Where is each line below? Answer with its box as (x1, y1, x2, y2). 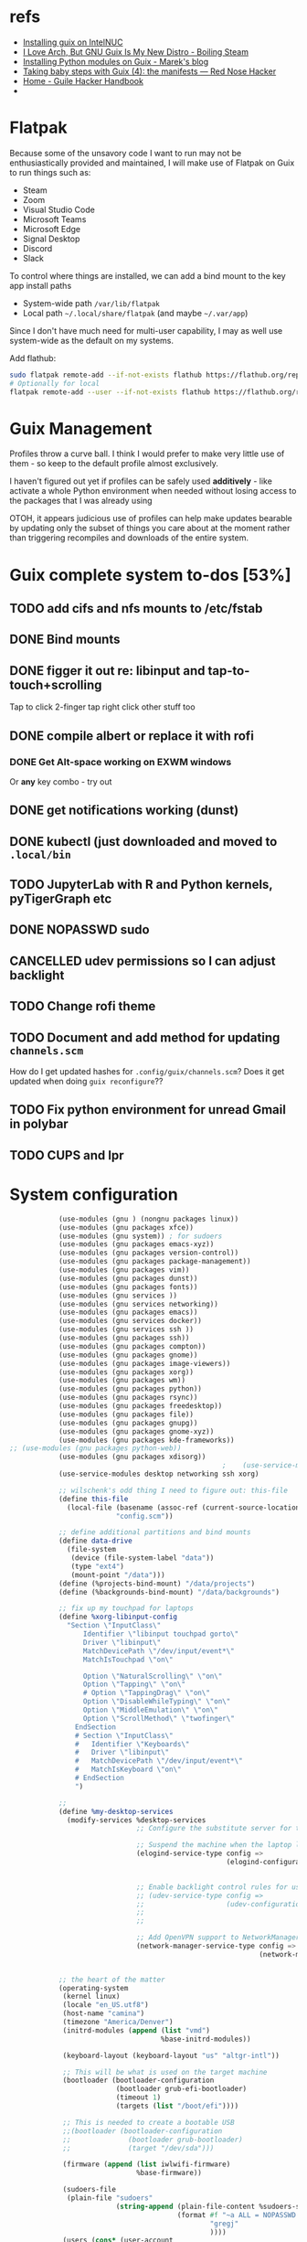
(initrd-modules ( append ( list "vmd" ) (62, 2025, 210, 2035)
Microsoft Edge (22, 223, 81, 234)
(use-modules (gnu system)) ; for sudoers (58, 1232, 223, 1241)
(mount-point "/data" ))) (70, 1570, 166, 1579)
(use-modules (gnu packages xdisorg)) (58, 1452, 206, 1462)
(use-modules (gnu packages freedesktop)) (58, 1402, 223, 1411)
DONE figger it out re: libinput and (9, 663, 206, 678)
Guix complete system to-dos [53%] (9, 564, 291, 585)
